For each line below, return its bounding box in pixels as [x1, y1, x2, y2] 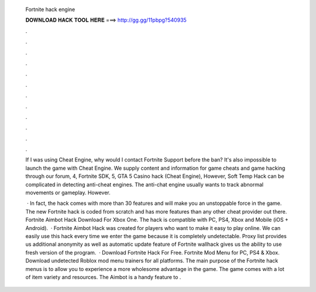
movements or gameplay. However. [25, 189, 111, 196]
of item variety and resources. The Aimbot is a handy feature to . [25, 273, 181, 280]
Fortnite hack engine [25, 6, 75, 13]
